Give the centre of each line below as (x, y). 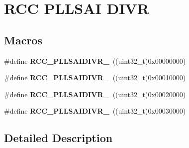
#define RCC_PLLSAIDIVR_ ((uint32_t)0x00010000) (95, 77)
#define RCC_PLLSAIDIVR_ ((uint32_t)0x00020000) (95, 94)
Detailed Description (58, 138)
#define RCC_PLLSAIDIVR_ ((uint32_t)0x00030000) (95, 111)
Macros (23, 40)
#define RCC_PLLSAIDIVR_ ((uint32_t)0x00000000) (95, 61)
